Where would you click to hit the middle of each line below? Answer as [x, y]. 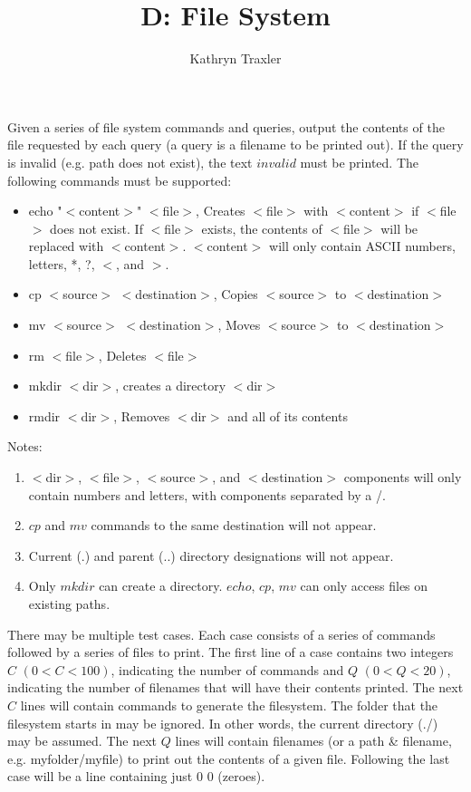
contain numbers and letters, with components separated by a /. [207, 494]
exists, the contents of [262, 228]
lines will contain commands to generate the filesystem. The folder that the [229, 705]
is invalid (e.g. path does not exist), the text [130, 162]
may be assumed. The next [82, 741]
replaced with [66, 246]
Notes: [25, 446]
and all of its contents [288, 415]
